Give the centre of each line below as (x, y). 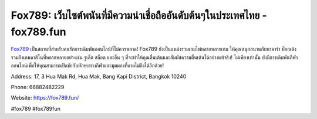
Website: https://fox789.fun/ (45, 98)
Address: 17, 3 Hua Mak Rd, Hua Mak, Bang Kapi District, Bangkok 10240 (99, 76)
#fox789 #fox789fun (36, 108)
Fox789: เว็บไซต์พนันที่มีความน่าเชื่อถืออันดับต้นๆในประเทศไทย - (139, 15)
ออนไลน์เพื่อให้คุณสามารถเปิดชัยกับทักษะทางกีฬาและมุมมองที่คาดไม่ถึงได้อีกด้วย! (87, 66)
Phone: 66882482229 (38, 87)
